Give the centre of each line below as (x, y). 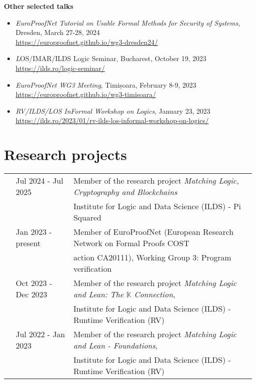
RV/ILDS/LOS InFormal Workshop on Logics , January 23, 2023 (113, 111)
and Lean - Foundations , (116, 346)
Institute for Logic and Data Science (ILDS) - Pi (157, 206)
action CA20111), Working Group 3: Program (152, 257)
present (28, 243)
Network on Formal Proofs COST (131, 243)
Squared (87, 218)
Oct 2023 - (34, 283)
